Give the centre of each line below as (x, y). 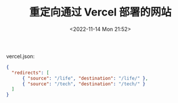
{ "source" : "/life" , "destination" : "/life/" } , (85, 78)
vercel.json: (20, 56)
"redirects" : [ (30, 73)
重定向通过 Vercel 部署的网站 (100, 12)
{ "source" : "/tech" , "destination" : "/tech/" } (84, 84)
